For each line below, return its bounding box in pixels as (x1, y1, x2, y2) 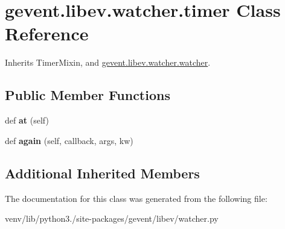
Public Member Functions (5, 86, 170, 104)
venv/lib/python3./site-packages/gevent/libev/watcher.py (5, 212, 219, 225)
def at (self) (5, 114, 49, 127)
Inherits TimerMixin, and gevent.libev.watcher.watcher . (5, 56, 211, 69)
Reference (5, 21, 89, 46)
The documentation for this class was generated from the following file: (5, 192, 267, 204)
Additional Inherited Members (5, 163, 200, 182)
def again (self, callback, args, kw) (5, 134, 133, 146)
